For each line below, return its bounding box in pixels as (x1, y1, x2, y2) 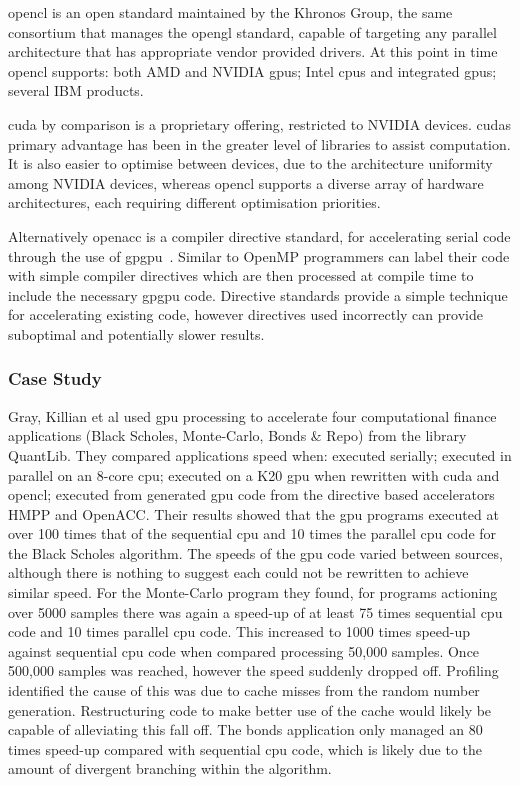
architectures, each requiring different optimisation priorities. (8, 192, 381, 213)
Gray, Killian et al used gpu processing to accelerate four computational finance (8, 405, 497, 426)
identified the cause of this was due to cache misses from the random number (8, 680, 480, 701)
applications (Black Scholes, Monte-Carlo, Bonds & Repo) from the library (8, 425, 467, 446)
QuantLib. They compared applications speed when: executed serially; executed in (8, 444, 512, 465)
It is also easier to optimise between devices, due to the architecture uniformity (8, 153, 493, 174)
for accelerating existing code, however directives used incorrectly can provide (8, 304, 483, 325)
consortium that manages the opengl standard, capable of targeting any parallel (8, 21, 497, 42)
